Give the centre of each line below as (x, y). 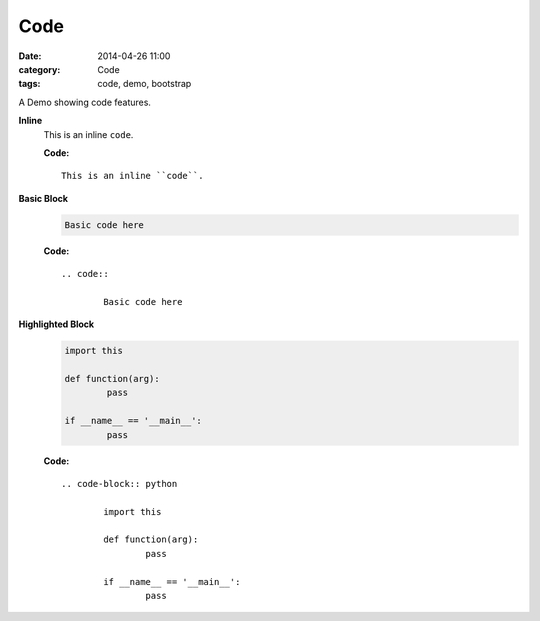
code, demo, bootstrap (144, 84)
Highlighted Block (56, 324)
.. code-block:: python (119, 483)
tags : (29, 84)
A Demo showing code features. (85, 102)
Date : (30, 56)
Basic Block (43, 198)
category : (39, 69)
